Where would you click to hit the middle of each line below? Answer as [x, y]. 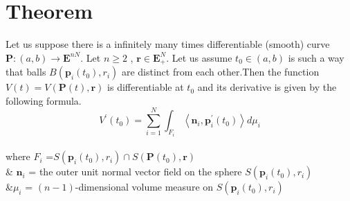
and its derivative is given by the [267, 87]
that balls [26, 72]
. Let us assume [199, 57]
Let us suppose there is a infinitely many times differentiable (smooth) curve [168, 44]
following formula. [44, 100]
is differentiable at [146, 87]
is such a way [316, 57]
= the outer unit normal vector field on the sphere [135, 172]
